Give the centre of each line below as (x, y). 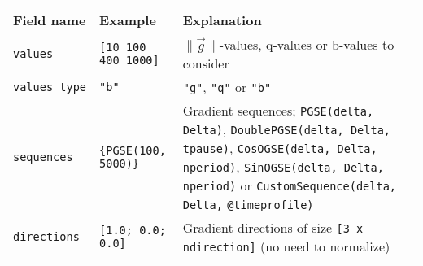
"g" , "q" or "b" (227, 87)
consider (206, 63)
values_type (50, 87)
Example (128, 20)
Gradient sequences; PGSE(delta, (278, 110)
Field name (50, 20)
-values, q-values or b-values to (307, 44)
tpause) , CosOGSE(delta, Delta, (280, 148)
